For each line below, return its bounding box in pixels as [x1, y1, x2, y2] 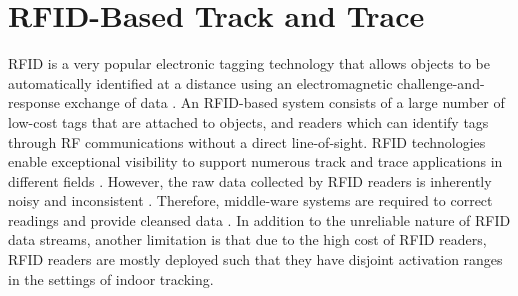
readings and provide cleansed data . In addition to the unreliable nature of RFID [8, 209, 511, 230]
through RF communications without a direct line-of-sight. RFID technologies [8, 131, 486, 152]
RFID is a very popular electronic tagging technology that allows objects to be [8, 53, 490, 74]
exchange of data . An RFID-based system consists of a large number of [64, 92, 505, 113]
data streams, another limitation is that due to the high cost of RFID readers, [8, 229, 487, 250]
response [8, 92, 60, 113]
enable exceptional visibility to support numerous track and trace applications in [8, 151, 503, 172]
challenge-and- [397, 72, 485, 93]
